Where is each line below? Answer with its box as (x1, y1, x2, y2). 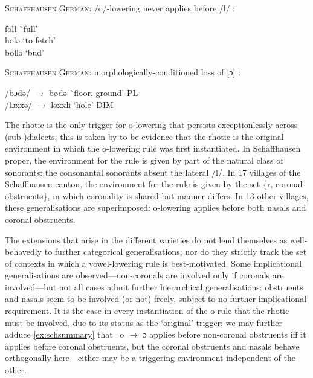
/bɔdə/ (5, 86, 30, 98)
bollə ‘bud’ (5, 45, 44, 58)
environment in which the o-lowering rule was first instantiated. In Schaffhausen (5, 142, 301, 155)
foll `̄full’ (5, 22, 38, 34)
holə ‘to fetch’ (5, 34, 56, 46)
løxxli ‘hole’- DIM (51, 98, 114, 111)
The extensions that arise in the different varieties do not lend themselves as (5, 233, 288, 246)
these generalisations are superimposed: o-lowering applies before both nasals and (5, 201, 306, 214)
